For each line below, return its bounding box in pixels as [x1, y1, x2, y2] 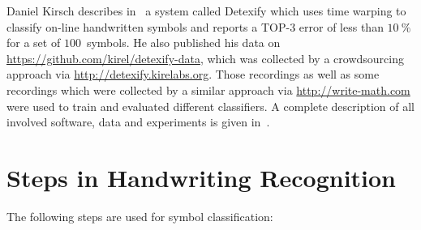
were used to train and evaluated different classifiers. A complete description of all [6, 97, 415, 114]
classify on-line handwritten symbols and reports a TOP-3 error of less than [6, 18, 384, 35]
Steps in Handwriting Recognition [6, 160, 397, 194]
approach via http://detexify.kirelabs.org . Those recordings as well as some [6, 66, 380, 83]
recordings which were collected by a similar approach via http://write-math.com [6, 81, 410, 98]
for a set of [6, 34, 61, 51]
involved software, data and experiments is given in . [6, 113, 270, 130]
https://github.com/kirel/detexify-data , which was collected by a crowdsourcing [6, 49, 404, 66]
